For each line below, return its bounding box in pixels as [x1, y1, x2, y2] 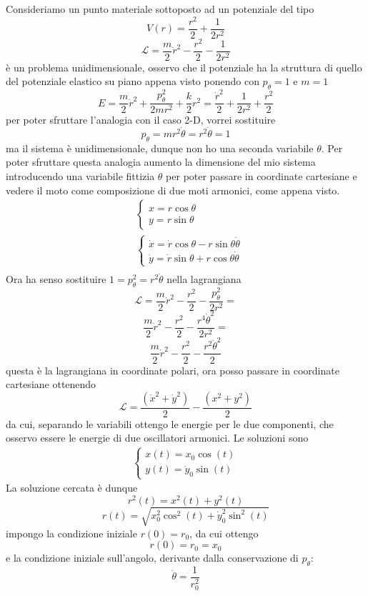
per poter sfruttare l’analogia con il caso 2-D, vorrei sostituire [6, 112, 276, 127]
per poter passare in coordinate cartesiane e [166, 168, 357, 183]
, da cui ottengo [189, 525, 259, 540]
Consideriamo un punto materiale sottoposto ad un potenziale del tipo [6, 1, 314, 16]
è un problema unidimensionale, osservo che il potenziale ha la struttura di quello [6, 59, 362, 74]
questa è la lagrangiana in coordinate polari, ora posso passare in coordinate [6, 362, 339, 377]
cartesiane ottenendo [6, 377, 96, 392]
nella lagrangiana [166, 272, 242, 287]
